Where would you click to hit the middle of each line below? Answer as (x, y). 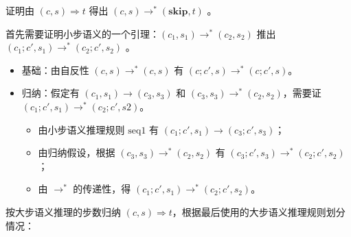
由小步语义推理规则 (81, 129)
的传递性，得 (102, 189)
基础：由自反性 (55, 70)
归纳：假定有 (50, 93)
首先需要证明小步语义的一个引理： (82, 33)
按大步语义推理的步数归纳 (63, 211)
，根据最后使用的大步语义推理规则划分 (259, 211)
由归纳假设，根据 (77, 152)
